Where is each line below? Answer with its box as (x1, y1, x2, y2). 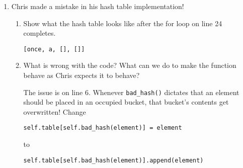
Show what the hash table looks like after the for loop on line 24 (23, 18, 222, 28)
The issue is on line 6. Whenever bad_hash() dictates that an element (23, 87, 239, 97)
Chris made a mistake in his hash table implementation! (11, 1, 184, 11)
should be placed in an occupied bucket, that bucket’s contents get (23, 97, 229, 107)
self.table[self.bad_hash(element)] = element (23, 124, 182, 132)
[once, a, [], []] (23, 45, 85, 53)
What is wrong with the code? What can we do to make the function (23, 60, 236, 70)
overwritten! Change (23, 106, 86, 117)
